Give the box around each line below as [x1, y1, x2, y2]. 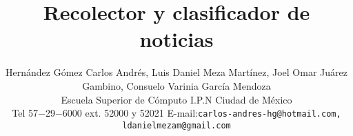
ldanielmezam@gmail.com [122, 120, 231, 130]
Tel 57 [12, 106, 39, 120]
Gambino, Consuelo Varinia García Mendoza [82, 78, 271, 93]
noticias [139, 25, 214, 53]
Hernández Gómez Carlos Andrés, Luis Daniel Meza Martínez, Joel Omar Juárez [6, 65, 347, 79]
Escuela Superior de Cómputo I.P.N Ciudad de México [61, 92, 292, 106]
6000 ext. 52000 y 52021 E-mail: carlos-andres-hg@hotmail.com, [62, 106, 341, 120]
